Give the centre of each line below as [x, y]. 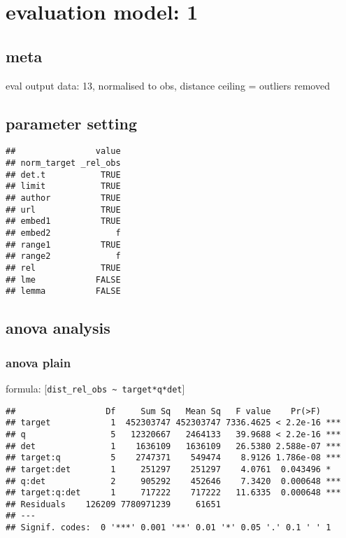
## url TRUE [63, 210]
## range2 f [63, 256]
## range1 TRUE [63, 245]
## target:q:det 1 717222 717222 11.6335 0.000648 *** [173, 493]
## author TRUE [63, 198]
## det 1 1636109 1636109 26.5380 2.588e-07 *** [173, 446]
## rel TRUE [63, 268]
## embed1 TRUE [63, 221]
